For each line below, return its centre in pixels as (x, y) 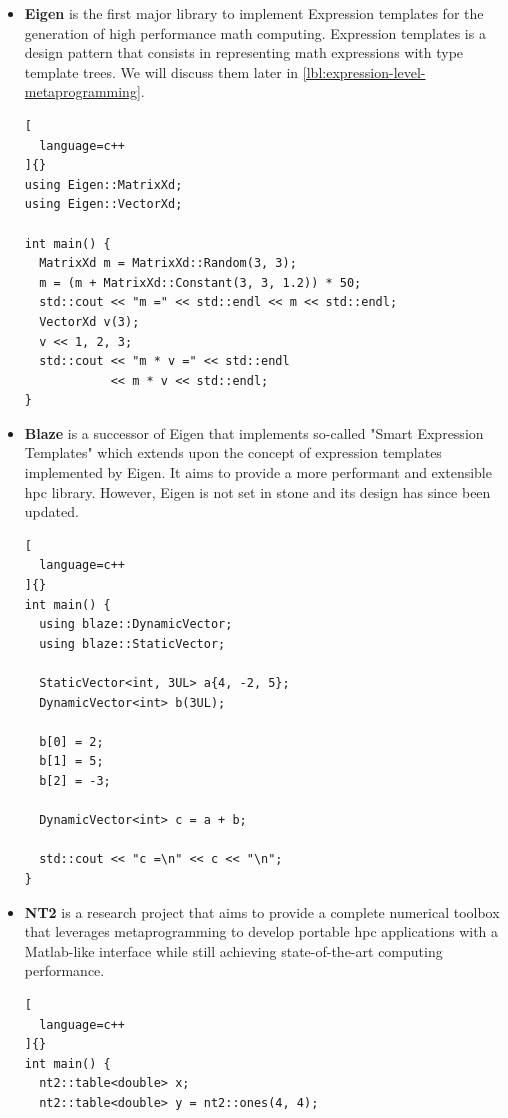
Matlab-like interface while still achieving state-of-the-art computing (233, 950)
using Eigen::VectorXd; (103, 204)
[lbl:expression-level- (364, 71)
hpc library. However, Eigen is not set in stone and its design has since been (257, 491)
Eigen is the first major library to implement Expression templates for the (254, 13)
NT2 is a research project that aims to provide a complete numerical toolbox (262, 911)
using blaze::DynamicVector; (136, 624)
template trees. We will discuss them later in (161, 71)
